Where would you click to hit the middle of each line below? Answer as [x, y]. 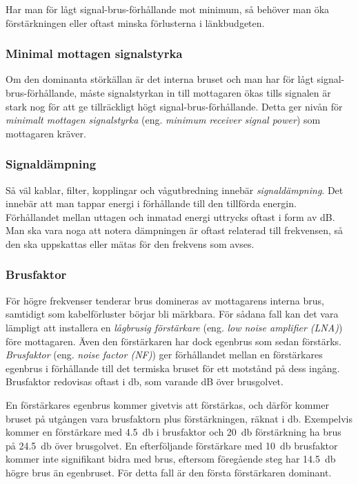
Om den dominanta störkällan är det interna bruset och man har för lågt [160, 79]
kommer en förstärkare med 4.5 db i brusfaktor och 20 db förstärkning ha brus [173, 432]
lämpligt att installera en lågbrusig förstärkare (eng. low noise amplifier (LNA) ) [174, 327]
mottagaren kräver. [46, 133]
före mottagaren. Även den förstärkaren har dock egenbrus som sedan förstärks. [173, 341]
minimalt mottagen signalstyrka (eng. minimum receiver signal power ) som [163, 120]
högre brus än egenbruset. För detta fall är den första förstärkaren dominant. [169, 472]
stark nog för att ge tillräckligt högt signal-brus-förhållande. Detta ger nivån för [174, 106]
